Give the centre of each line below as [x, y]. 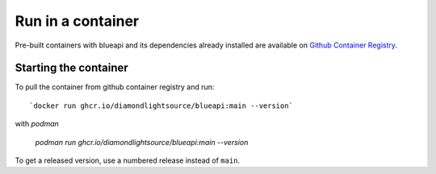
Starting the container [71, 68]
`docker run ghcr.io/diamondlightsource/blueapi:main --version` [161, 106]
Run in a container [77, 21]
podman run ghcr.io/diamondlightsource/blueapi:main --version [142, 142]
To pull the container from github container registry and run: [115, 87]
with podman [37, 124]
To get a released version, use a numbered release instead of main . [128, 160]
